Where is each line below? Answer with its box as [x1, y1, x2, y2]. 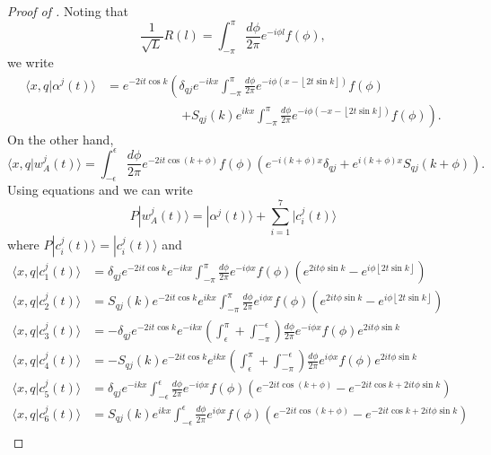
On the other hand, [7, 129, 114, 148]
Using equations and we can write [7, 180, 193, 199]
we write [7, 52, 54, 71]
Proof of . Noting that [7, 2, 128, 20]
